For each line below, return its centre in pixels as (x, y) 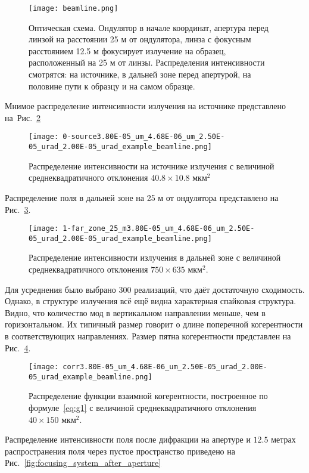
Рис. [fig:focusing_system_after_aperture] (83, 463)
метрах (283, 439)
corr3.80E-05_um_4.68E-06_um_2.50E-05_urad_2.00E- (165, 367)
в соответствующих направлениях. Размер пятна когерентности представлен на (148, 336)
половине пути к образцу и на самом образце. (112, 86)
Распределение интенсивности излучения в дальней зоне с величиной (155, 257)
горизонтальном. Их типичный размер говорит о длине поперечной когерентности (154, 324)
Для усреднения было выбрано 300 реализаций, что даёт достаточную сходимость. (155, 289)
